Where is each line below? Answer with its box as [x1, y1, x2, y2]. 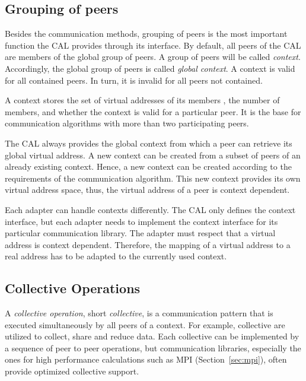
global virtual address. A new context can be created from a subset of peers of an [5, 148, 301, 161]
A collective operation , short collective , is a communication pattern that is [5, 307, 273, 319]
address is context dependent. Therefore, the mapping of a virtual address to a [5, 238, 291, 250]
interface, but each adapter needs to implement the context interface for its [5, 215, 278, 227]
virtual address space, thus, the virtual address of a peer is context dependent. [5, 183, 290, 196]
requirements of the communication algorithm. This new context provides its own [5, 172, 301, 184]
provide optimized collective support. [5, 365, 139, 377]
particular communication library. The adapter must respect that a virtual [5, 227, 276, 239]
